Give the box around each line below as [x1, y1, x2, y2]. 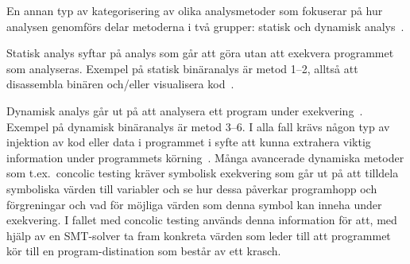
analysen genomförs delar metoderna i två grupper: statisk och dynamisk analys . [6, 17, 404, 34]
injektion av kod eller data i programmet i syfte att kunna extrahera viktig [6, 134, 371, 150]
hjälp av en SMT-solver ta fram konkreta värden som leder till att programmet [6, 227, 391, 243]
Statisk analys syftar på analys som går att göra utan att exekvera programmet [6, 45, 394, 61]
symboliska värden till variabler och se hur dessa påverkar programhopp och [6, 180, 377, 196]
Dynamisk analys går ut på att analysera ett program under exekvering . [6, 102, 363, 118]
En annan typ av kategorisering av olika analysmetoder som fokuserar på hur [6, 2, 383, 18]
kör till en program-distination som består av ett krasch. [6, 243, 281, 259]
